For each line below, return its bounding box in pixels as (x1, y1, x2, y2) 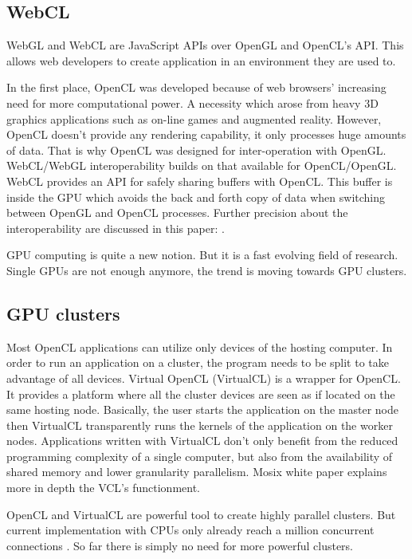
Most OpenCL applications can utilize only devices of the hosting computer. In (6, 338, 393, 355)
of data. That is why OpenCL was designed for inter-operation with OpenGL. (6, 141, 386, 158)
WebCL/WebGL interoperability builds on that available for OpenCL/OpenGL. (6, 157, 397, 174)
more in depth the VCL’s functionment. (6, 479, 200, 496)
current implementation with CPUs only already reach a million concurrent (6, 522, 375, 538)
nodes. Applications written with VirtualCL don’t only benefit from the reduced (6, 432, 398, 449)
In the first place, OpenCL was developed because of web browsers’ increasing (6, 79, 386, 96)
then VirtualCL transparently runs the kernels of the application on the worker (6, 416, 393, 433)
